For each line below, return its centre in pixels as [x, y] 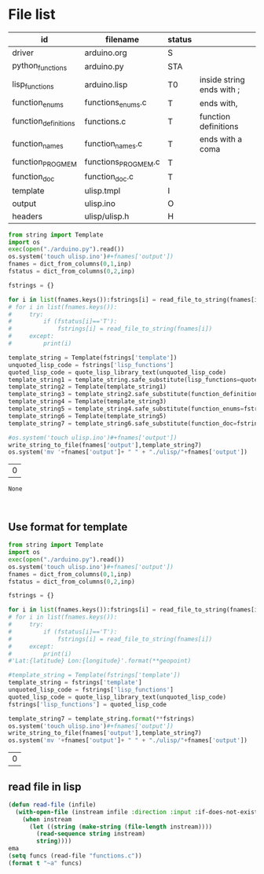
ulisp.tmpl [103, 190]
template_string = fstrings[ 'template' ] [75, 683]
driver [23, 53]
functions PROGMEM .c [122, 163]
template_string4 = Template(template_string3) [88, 402]
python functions [40, 66]
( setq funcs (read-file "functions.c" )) [75, 856]
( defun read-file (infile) [52, 804]
